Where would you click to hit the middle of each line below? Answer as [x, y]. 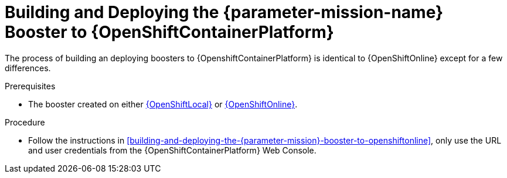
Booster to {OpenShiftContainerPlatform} [169, 32]
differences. [28, 68]
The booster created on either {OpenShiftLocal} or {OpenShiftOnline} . [163, 104]
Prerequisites [30, 86]
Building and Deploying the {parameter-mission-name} [224, 12]
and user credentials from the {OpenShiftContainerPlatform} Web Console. [172, 150]
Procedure [25, 122]
